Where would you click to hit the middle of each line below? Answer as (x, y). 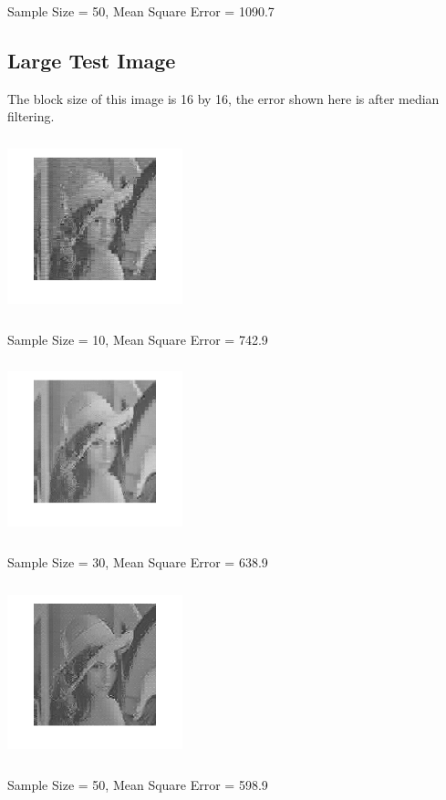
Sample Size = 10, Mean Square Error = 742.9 (138, 339)
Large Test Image (92, 60)
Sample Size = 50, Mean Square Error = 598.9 (138, 784)
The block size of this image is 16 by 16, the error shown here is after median (223, 98)
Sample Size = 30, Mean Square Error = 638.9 (138, 561)
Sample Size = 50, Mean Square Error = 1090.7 (141, 11)
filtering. (31, 116)
